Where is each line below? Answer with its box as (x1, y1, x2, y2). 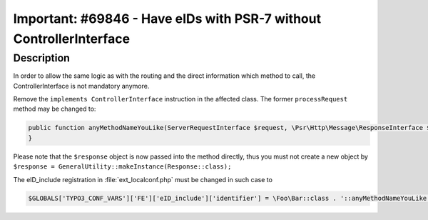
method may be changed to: (13, 104, 96, 114)
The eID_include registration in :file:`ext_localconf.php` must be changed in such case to (13, 175, 272, 184)
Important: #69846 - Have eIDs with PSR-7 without (13, 11, 321, 26)
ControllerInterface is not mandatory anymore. (13, 81, 150, 90)
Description (13, 51, 71, 64)
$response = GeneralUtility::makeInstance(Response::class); (13, 163, 232, 171)
